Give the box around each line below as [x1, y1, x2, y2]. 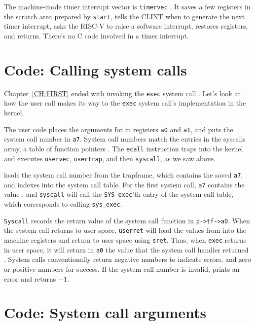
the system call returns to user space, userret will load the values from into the [4, 225, 246, 235]
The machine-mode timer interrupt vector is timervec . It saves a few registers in [4, 1, 251, 11]
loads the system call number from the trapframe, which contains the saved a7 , [4, 170, 243, 180]
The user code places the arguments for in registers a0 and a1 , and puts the [4, 124, 233, 134]
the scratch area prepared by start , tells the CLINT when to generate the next [4, 11, 245, 21]
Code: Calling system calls [4, 59, 187, 79]
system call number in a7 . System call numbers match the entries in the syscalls [4, 134, 246, 144]
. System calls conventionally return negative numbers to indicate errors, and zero [4, 254, 252, 264]
